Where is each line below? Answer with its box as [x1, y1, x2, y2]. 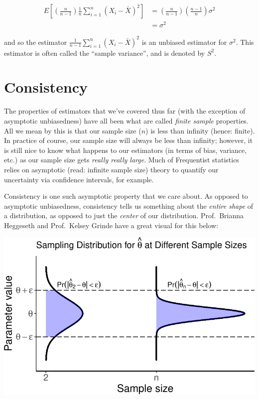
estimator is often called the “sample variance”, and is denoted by [4, 47, 205, 58]
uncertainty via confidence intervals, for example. [4, 174, 154, 184]
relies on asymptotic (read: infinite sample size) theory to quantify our [4, 164, 219, 174]
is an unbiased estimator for [141, 36, 227, 47]
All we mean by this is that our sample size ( [4, 125, 141, 135]
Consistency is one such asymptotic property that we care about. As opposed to [4, 191, 248, 201]
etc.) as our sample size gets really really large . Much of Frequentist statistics [4, 154, 239, 165]
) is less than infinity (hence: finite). [145, 125, 255, 135]
